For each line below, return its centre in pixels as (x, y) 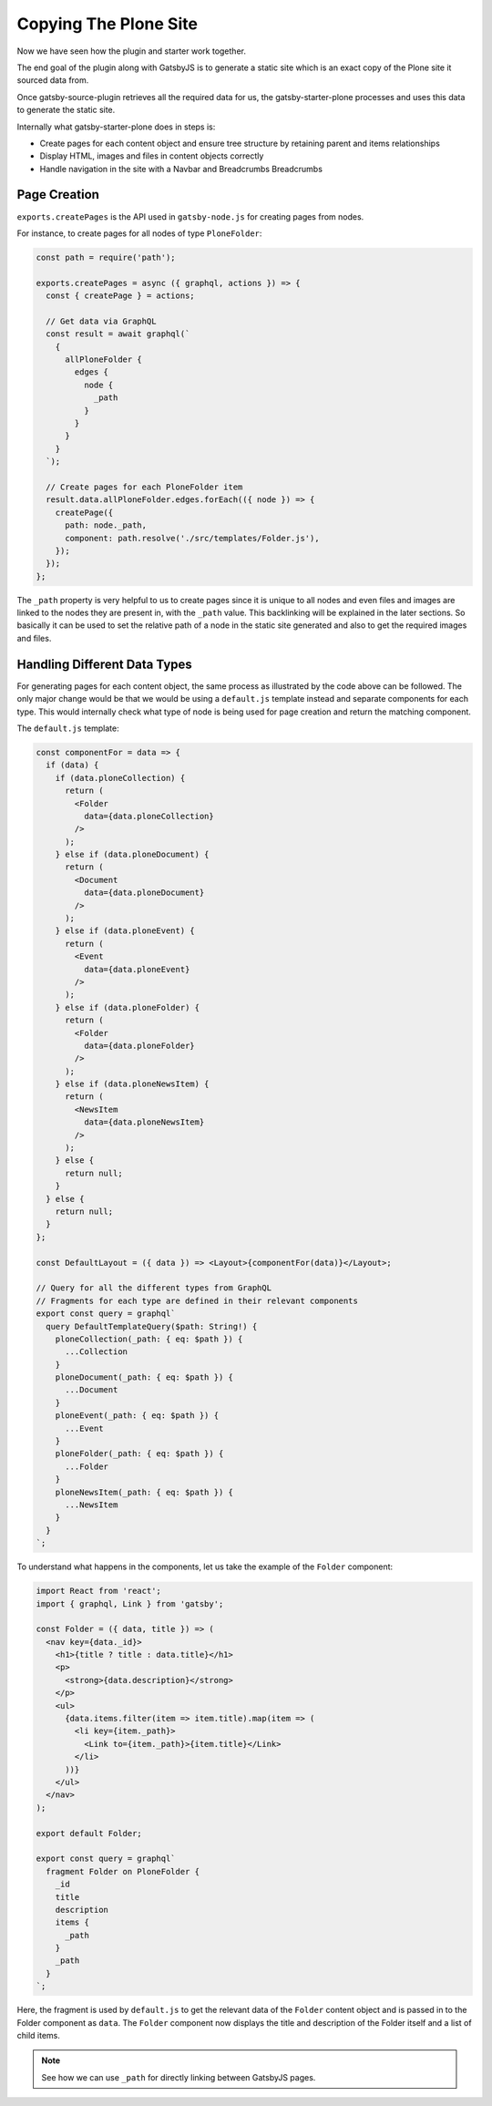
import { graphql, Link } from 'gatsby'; (130, 1603)
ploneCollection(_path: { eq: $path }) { (149, 1339)
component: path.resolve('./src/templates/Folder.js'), (192, 538)
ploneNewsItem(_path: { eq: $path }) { (144, 1492)
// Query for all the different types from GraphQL (154, 1288)
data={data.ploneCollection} (149, 816)
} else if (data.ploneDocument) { (132, 855)
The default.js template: (68, 728)
